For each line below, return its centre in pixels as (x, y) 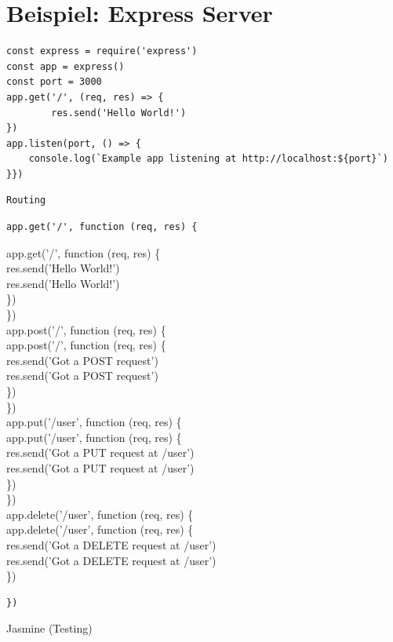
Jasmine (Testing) (49, 628)
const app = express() (65, 66)
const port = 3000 (54, 82)
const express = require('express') (102, 51)
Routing (26, 201)
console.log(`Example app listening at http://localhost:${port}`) (208, 159)
